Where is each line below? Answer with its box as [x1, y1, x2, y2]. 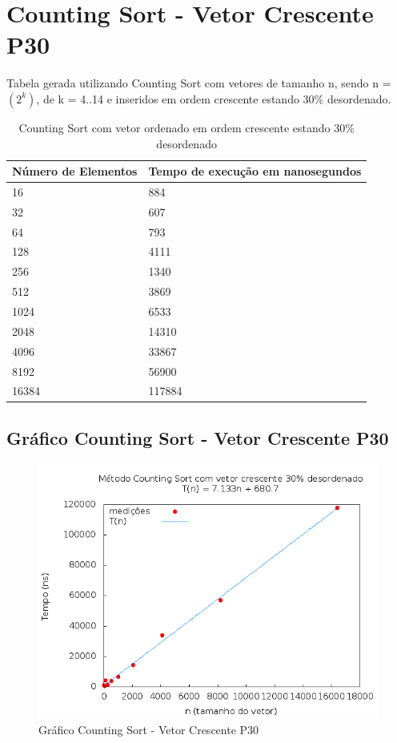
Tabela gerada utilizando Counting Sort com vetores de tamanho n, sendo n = [6, 75, 391, 91]
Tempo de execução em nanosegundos [148, 163, 362, 180]
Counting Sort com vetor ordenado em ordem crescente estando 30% [18, 119, 355, 135]
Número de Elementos [12, 163, 138, 180]
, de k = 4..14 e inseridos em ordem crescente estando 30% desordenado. [36, 90, 391, 107]
